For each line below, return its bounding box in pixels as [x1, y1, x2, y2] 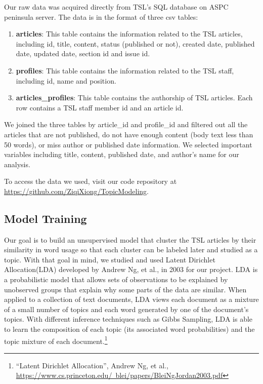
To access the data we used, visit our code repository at [4, 176, 177, 186]
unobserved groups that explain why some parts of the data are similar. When [4, 284, 247, 294]
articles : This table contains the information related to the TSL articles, [16, 28, 243, 39]
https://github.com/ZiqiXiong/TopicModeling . [4, 185, 149, 196]
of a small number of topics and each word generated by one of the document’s [4, 303, 249, 314]
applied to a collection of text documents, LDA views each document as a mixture [4, 294, 259, 304]
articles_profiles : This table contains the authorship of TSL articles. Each [16, 92, 253, 103]
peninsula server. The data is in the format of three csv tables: [4, 11, 198, 22]
